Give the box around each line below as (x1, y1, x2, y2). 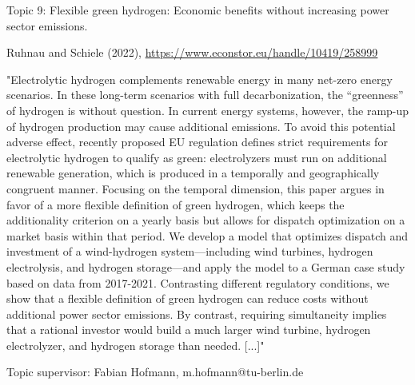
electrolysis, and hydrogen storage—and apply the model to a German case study (6, 258, 405, 275)
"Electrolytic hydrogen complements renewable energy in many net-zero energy (6, 70, 393, 87)
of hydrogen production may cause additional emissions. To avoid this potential (6, 117, 396, 134)
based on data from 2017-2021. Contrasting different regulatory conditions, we (6, 274, 389, 291)
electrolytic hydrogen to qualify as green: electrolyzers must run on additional (6, 149, 387, 165)
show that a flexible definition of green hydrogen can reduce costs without (6, 290, 369, 307)
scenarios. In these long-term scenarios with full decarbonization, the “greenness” (6, 86, 404, 103)
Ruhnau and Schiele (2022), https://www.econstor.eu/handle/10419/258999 (6, 44, 378, 61)
